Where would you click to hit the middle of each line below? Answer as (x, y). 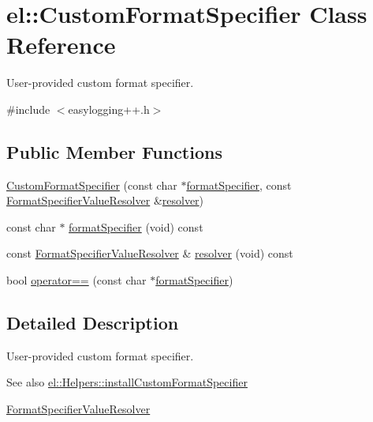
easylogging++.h (109, 109)
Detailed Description (93, 323)
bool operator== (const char (76, 280)
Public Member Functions (114, 151)
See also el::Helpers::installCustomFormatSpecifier (127, 382)
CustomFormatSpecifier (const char (92, 185)
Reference (61, 45)
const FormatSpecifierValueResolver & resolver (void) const (150, 253)
